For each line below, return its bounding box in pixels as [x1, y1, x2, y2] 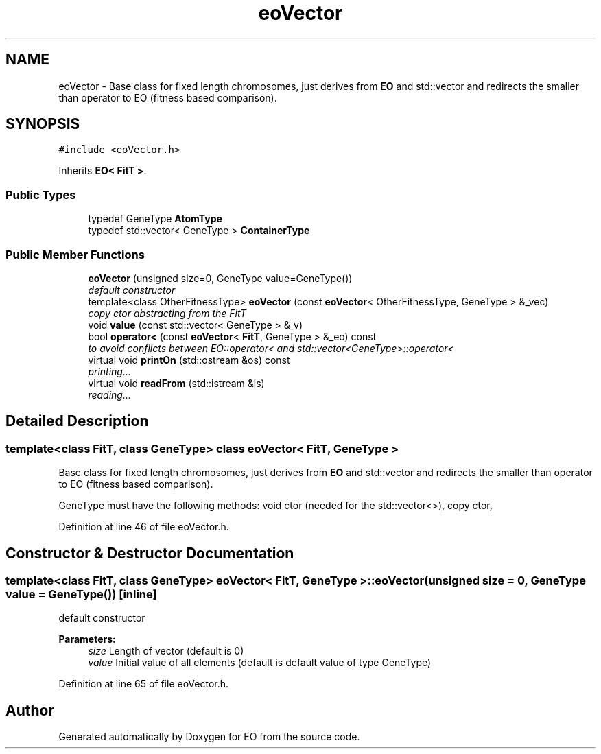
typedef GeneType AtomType [88, 213, 222, 225]
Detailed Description [5, 412, 149, 430]
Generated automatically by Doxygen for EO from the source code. [58, 731, 360, 743]
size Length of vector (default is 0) [88, 645, 244, 657]
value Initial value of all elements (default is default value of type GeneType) [88, 657, 432, 669]
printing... [88, 365, 131, 377]
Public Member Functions [5, 247, 145, 261]
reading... [88, 388, 132, 401]
